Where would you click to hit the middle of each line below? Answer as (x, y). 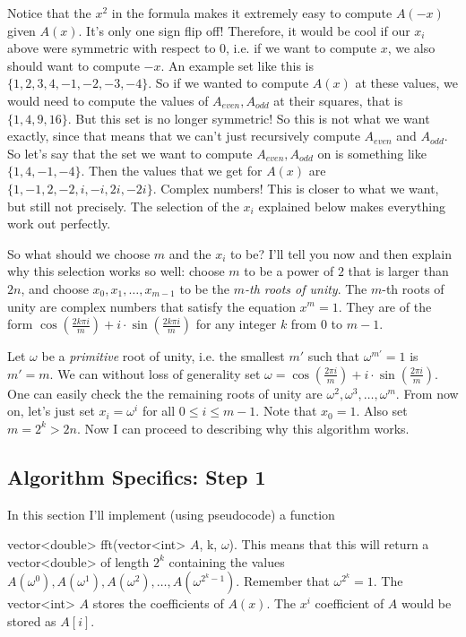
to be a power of (289, 271)
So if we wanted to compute (232, 83)
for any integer (236, 324)
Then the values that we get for (176, 171)
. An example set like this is (237, 65)
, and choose (55, 288)
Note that (290, 411)
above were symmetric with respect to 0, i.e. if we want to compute (192, 48)
